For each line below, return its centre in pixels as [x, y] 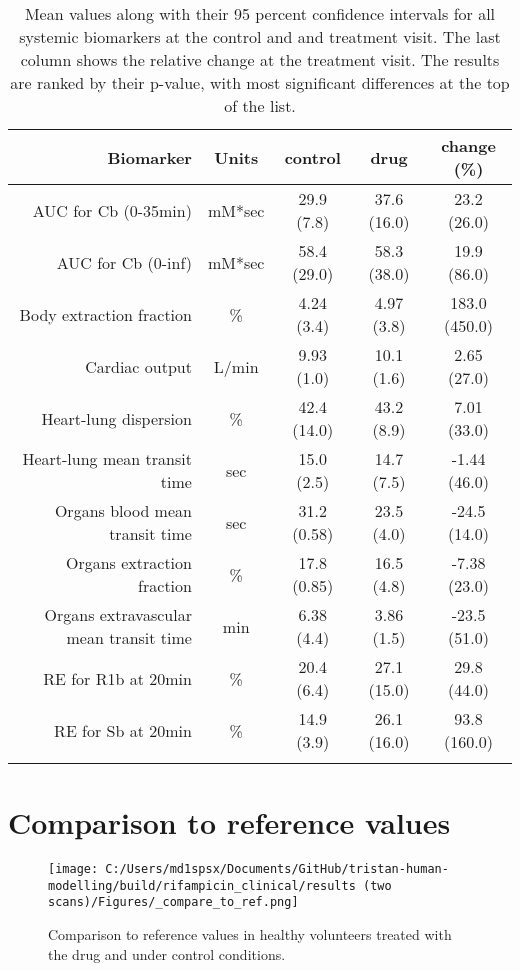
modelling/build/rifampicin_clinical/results [202, 885]
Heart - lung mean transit [107, 458]
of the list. [260, 105]
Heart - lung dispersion [116, 418]
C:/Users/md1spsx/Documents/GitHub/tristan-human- [277, 869]
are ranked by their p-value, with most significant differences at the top [260, 82]
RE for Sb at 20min [123, 730]
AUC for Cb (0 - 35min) [112, 210]
